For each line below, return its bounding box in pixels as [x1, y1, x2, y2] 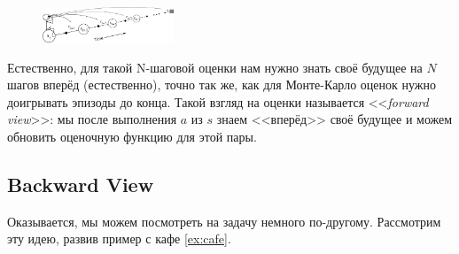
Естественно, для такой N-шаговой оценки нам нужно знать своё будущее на [7, 58, 423, 76]
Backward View [7, 171, 154, 198]
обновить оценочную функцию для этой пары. [7, 127, 257, 146]
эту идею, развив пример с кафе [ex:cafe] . [7, 229, 231, 248]
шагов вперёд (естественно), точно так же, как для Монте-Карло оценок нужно [7, 75, 436, 94]
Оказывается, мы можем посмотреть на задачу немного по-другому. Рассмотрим [7, 212, 441, 230]
